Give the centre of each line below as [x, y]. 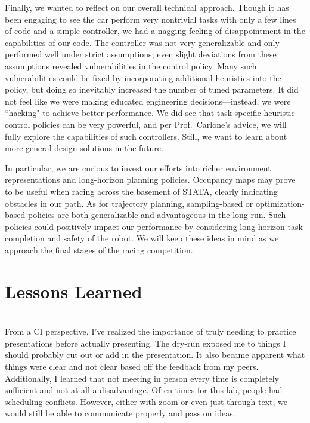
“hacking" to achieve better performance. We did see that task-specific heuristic [150, 113]
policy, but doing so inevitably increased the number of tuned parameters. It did [152, 89]
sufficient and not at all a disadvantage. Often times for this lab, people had [144, 390]
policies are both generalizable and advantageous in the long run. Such [157, 215]
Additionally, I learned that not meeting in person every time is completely [142, 378]
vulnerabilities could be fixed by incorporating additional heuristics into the [143, 77]
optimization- [280, 203]
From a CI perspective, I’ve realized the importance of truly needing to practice [151, 331]
